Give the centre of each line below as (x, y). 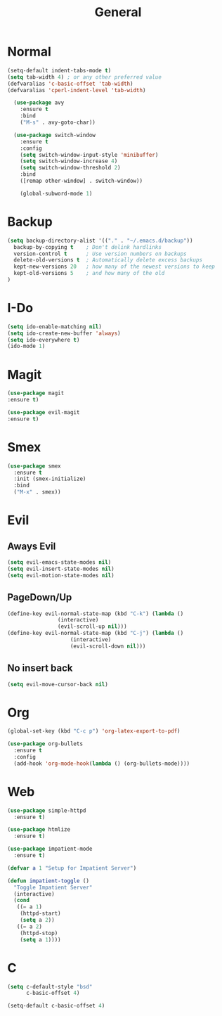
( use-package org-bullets (45, 744)
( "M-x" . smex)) (37, 492)
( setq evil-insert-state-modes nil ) (61, 569)
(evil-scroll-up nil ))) (92, 626)
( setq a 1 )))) (40, 939)
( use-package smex (34, 466)
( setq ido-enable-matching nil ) (54, 327)
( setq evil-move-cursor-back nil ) (58, 684)
